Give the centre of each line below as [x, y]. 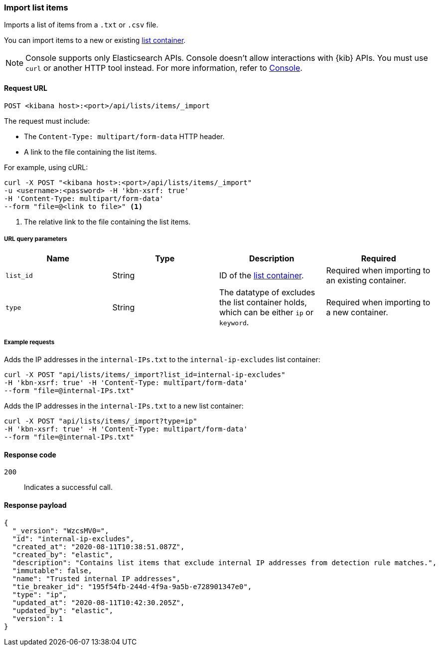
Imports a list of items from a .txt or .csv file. [81, 25]
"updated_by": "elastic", [63, 610]
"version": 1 [38, 618]
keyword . [234, 323]
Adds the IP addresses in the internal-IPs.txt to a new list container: [124, 406]
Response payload [35, 505]
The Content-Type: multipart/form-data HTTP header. [124, 136]
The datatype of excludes [267, 293]
